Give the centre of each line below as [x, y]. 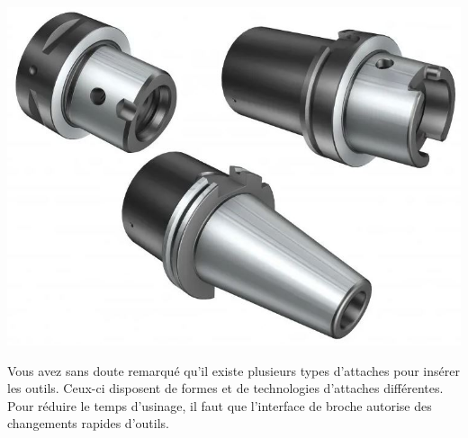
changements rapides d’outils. [88, 423]
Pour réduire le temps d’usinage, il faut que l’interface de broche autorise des [220, 405]
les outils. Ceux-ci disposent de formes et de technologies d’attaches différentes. [225, 388]
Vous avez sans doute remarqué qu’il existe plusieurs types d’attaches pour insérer [234, 370]
